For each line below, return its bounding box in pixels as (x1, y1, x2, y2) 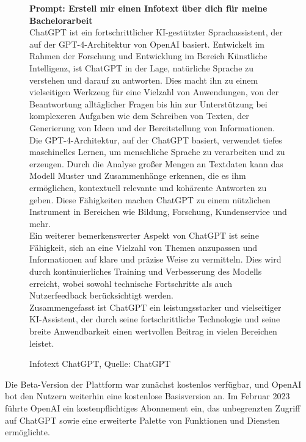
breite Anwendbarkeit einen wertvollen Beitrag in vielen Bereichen (29, 325, 277, 338)
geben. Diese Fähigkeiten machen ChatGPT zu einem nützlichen (29, 193, 271, 206)
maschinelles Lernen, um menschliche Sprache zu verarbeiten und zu (29, 145, 285, 158)
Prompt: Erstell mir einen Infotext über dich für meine (29, 2, 268, 14)
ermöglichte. (5, 426, 50, 438)
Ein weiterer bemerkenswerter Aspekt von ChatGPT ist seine (29, 229, 259, 242)
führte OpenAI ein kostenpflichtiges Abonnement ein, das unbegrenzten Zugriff (5, 402, 301, 414)
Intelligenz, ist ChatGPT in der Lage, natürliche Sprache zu (29, 61, 254, 74)
